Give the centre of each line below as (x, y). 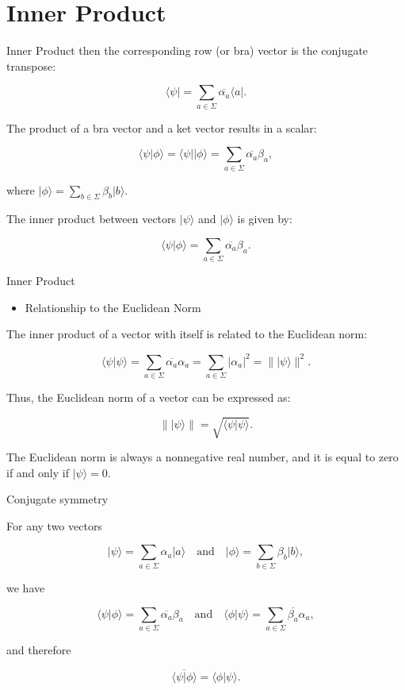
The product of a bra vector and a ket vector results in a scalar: (162, 127)
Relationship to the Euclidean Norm (113, 307)
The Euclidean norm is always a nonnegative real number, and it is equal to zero (202, 457)
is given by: (265, 219)
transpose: (31, 66)
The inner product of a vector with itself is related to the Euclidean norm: (187, 334)
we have (26, 587)
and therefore (39, 649)
